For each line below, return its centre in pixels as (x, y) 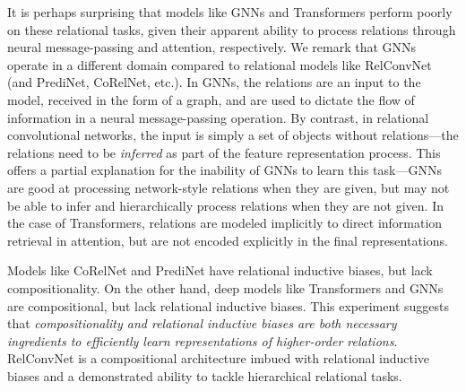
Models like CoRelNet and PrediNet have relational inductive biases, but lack (220, 270)
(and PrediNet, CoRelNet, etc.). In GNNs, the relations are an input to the (214, 82)
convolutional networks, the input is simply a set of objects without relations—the (233, 135)
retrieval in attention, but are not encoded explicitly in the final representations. (228, 240)
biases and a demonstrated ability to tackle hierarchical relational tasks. (205, 375)
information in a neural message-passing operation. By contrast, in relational (218, 117)
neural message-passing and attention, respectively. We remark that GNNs (212, 47)
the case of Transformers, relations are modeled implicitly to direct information (225, 223)
